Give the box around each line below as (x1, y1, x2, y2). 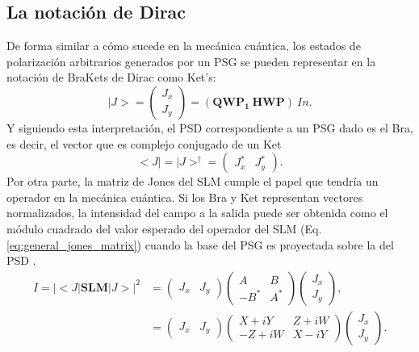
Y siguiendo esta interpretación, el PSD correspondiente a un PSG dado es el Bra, (6, 119, 413, 136)
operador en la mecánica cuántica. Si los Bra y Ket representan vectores (6, 188, 363, 205)
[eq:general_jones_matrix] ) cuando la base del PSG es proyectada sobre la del (6, 236, 394, 253)
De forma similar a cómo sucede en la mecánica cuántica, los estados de (6, 37, 361, 54)
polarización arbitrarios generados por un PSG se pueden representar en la (6, 52, 376, 69)
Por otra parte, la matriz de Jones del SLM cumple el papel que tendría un (6, 173, 379, 190)
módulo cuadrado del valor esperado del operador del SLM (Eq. (6, 220, 322, 237)
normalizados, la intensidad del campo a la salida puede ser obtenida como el (6, 204, 388, 221)
